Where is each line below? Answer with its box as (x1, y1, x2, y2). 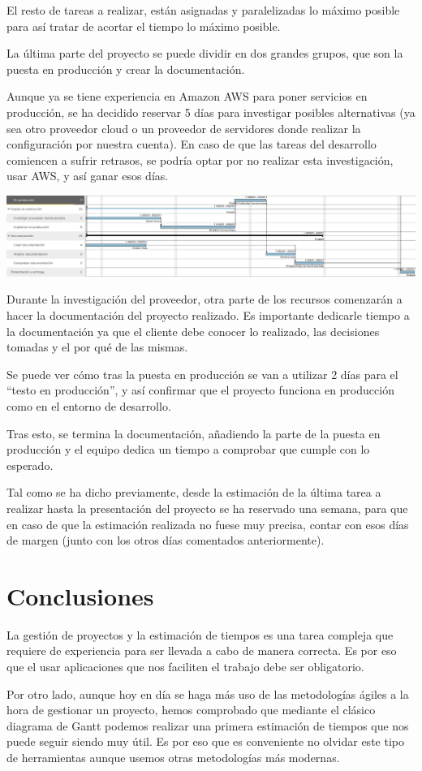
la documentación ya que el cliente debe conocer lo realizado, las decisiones (6, 322, 380, 339)
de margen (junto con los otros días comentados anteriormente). (6, 532, 325, 549)
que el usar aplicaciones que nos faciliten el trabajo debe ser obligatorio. (6, 658, 364, 675)
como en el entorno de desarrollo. (6, 398, 171, 414)
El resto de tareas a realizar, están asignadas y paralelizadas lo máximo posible (6, 2, 400, 18)
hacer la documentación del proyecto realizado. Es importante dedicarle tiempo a (6, 307, 410, 324)
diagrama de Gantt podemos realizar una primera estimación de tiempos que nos (6, 717, 409, 734)
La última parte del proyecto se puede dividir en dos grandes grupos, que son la (6, 45, 403, 62)
